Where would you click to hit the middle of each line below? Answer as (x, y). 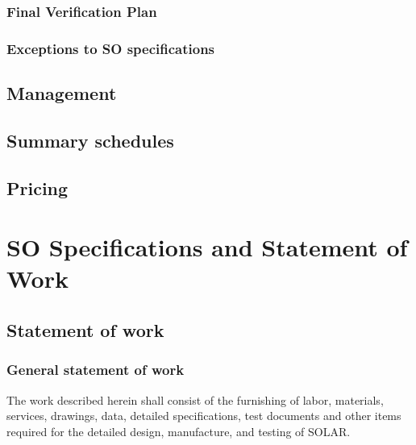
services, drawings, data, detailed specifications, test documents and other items (204, 416)
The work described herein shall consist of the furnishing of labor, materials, (195, 399)
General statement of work (96, 370)
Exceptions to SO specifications (111, 48)
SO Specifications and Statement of (207, 247)
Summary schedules (90, 140)
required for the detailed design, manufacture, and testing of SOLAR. (179, 431)
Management (62, 93)
